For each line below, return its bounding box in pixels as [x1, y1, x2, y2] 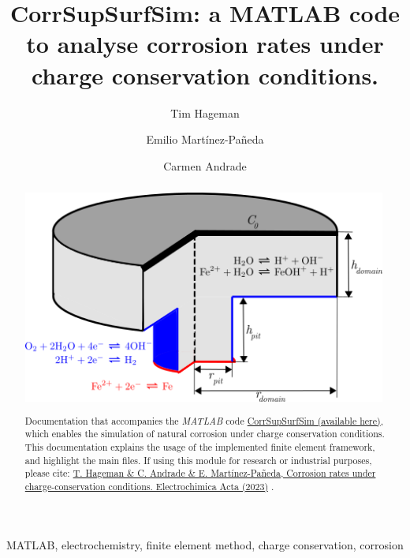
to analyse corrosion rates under [26, 28, 384, 60]
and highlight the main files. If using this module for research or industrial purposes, [24, 453, 372, 466]
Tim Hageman [170, 104, 240, 121]
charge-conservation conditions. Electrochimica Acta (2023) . [24, 479, 274, 492]
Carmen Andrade [163, 157, 247, 174]
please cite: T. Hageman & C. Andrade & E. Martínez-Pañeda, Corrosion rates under [24, 466, 376, 480]
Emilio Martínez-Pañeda [146, 131, 264, 148]
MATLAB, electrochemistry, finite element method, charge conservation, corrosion [6, 536, 404, 552]
